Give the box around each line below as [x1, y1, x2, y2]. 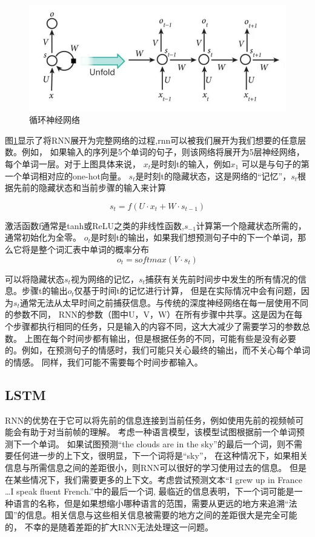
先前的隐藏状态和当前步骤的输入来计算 [13, 181, 166, 194]
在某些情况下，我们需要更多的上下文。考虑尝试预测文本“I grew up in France [5, 473, 303, 485]
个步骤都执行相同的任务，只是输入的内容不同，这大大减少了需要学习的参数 [5, 319, 302, 332]
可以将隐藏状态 [5, 272, 64, 285]
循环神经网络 [29, 113, 80, 126]
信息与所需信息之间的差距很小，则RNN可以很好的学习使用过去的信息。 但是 [5, 461, 307, 473]
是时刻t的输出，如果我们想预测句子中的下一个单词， [90, 231, 298, 244]
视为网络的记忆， [70, 272, 139, 285]
